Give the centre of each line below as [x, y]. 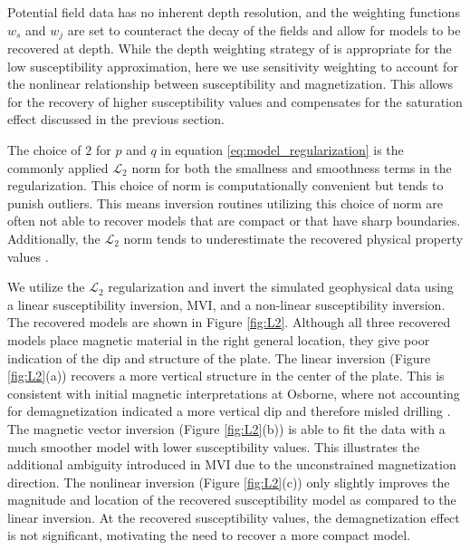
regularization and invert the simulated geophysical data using [281, 287]
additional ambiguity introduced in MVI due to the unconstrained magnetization [232, 464]
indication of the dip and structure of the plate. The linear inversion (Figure [219, 357]
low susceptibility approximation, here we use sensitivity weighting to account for [233, 66]
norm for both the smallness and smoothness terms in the [292, 167]
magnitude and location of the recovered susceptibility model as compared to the [232, 500]
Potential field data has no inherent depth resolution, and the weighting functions [234, 12]
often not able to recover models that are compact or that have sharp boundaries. [234, 221]
